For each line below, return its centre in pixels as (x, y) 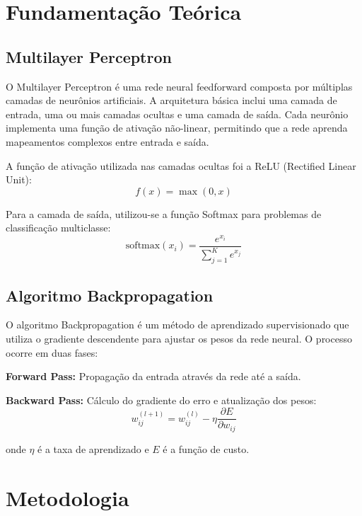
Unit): (19, 179)
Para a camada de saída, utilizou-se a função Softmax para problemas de (164, 213)
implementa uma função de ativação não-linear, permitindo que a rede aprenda (177, 128)
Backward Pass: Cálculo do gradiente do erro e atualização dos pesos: (161, 400)
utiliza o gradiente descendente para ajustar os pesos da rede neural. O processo (179, 338)
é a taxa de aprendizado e (93, 448)
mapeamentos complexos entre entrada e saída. (107, 141)
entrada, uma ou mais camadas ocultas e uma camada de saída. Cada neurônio (177, 114)
